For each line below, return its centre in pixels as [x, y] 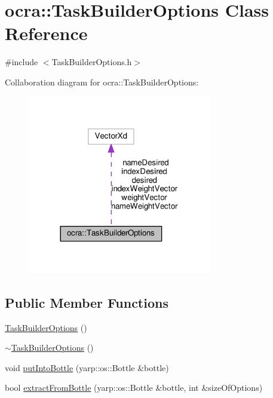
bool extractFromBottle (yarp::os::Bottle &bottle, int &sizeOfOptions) [134, 388]
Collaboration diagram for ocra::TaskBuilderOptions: [102, 82]
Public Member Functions [87, 302]
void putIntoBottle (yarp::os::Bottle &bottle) [87, 367]
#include [22, 62]
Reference [46, 33]
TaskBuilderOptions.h [92, 62]
